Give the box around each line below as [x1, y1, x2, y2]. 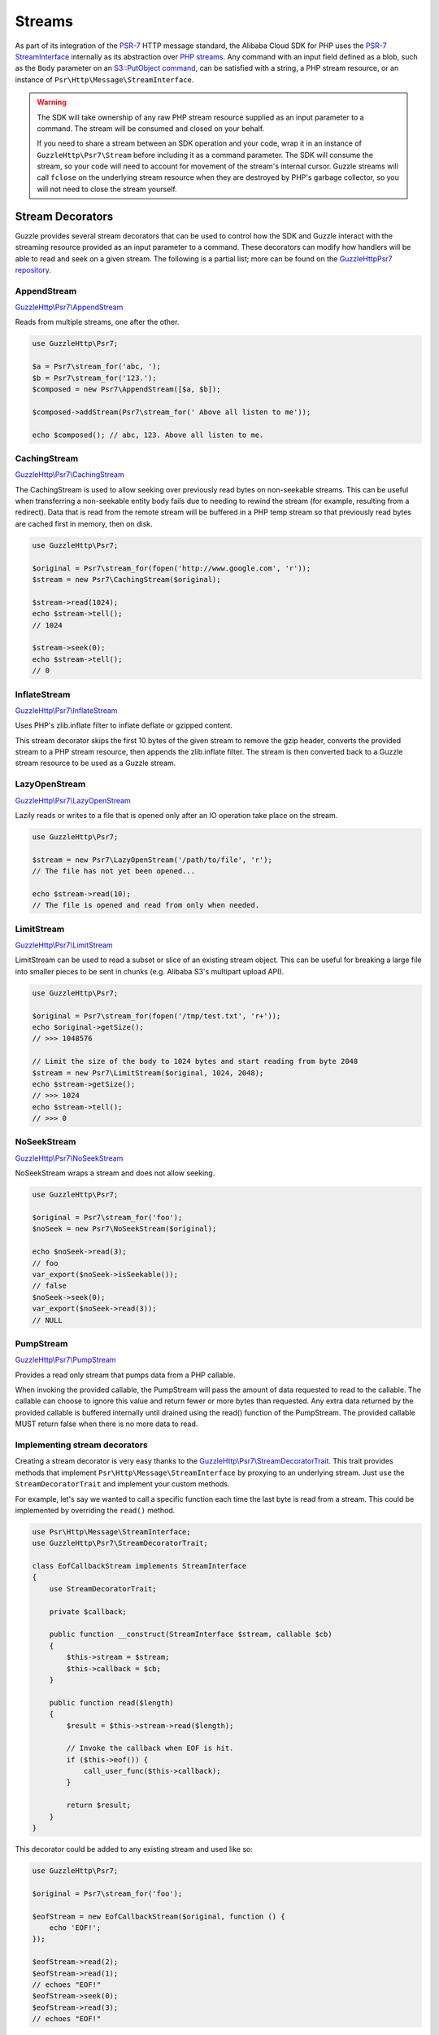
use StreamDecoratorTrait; [49, 1584, 158, 1593]
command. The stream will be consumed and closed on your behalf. [37, 123, 265, 133]
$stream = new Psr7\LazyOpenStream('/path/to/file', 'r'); [32, 855, 272, 864]
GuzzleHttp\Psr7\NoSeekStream [15, 1153, 124, 1163]
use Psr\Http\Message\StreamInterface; [32, 1527, 191, 1536]
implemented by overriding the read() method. [15, 1505, 176, 1515]
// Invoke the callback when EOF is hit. [66, 1744, 234, 1753]
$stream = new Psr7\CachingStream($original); [32, 575, 221, 584]
